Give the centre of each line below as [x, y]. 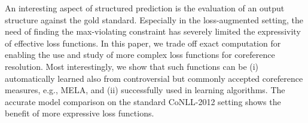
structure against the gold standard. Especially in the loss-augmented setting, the [154, 19]
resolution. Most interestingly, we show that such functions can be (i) [132, 66]
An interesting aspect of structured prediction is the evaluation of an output [145, 8]
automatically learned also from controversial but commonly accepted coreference [154, 78]
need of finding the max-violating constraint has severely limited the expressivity [153, 31]
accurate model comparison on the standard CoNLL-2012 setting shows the [143, 101]
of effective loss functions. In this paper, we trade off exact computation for [143, 43]
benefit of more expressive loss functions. [80, 113]
